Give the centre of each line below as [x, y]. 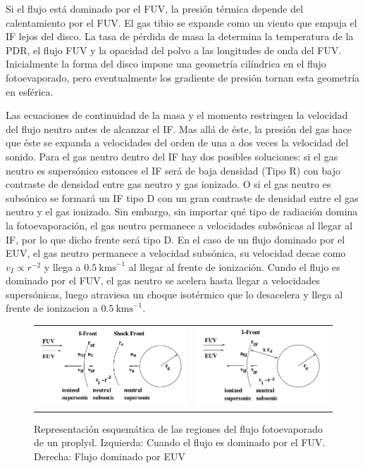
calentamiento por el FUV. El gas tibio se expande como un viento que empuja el [181, 22]
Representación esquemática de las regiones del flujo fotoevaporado [179, 428]
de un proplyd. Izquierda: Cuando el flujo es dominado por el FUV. [180, 442]
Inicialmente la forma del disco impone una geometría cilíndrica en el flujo [166, 64]
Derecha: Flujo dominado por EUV [110, 456]
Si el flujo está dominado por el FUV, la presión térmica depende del [155, 8]
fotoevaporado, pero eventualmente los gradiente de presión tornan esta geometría [183, 77]
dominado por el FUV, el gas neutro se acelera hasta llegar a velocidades [163, 280]
